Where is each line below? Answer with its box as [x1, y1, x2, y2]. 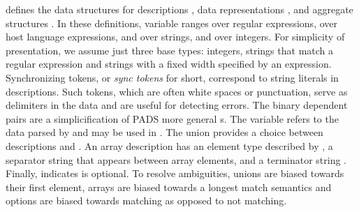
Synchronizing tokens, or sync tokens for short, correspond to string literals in [6, 70, 339, 84]
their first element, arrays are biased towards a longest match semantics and [6, 179, 332, 194]
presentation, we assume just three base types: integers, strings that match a [6, 43, 334, 57]
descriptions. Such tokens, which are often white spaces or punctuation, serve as [6, 84, 348, 98]
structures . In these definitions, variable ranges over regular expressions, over [6, 15, 338, 30]
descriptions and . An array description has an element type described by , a [6, 138, 333, 153]
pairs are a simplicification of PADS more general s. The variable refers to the [6, 111, 339, 126]
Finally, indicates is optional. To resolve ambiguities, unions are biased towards [6, 166, 344, 181]
